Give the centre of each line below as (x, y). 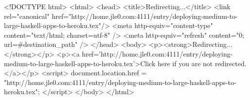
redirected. (231, 63)
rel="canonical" (27, 16)
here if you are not (185, 63)
